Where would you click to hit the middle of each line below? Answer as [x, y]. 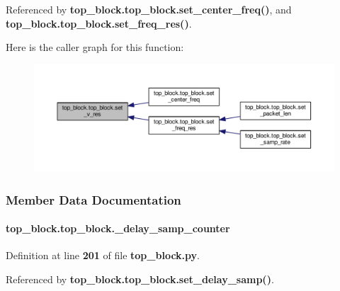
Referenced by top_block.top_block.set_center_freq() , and [149, 9]
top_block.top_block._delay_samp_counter [118, 228]
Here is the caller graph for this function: [95, 47]
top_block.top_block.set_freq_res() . [99, 23]
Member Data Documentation [93, 199]
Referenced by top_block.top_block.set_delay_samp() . [140, 279]
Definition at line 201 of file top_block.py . [103, 255]
